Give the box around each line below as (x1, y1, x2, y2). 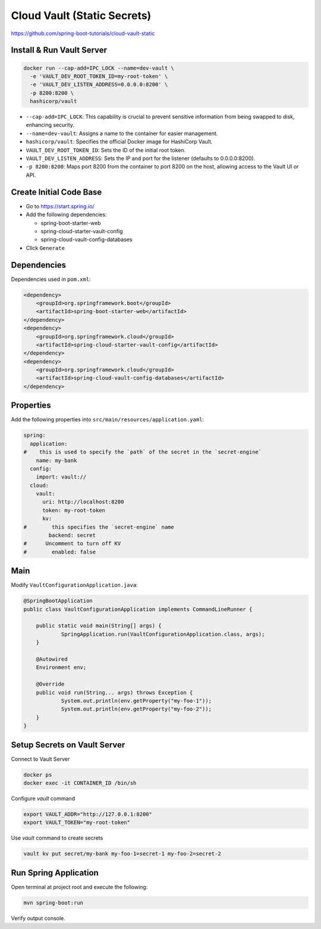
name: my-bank (36, 457, 77, 464)
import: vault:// (36, 474, 87, 480)
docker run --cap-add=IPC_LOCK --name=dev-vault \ (23, 64, 175, 71)
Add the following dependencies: (26, 211, 107, 218)
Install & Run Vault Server (11, 45, 107, 55)
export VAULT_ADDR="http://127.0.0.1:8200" (23, 811, 153, 818)
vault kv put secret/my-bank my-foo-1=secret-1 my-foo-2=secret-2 (23, 850, 221, 857)
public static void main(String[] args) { (36, 623, 162, 629)
